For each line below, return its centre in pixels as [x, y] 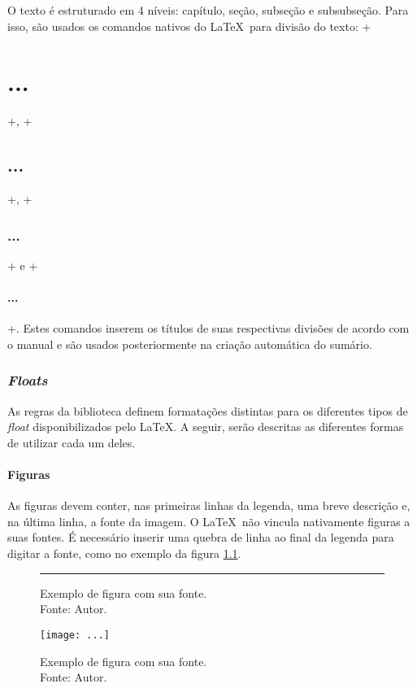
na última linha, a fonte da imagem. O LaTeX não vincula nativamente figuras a [209, 521]
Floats [28, 380]
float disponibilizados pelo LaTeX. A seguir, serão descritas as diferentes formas [206, 427]
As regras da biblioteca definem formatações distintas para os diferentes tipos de [208, 410]
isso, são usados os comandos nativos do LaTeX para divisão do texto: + [189, 26]
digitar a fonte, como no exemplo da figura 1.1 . [124, 553]
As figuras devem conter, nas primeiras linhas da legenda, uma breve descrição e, [209, 505]
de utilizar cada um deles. [72, 442]
